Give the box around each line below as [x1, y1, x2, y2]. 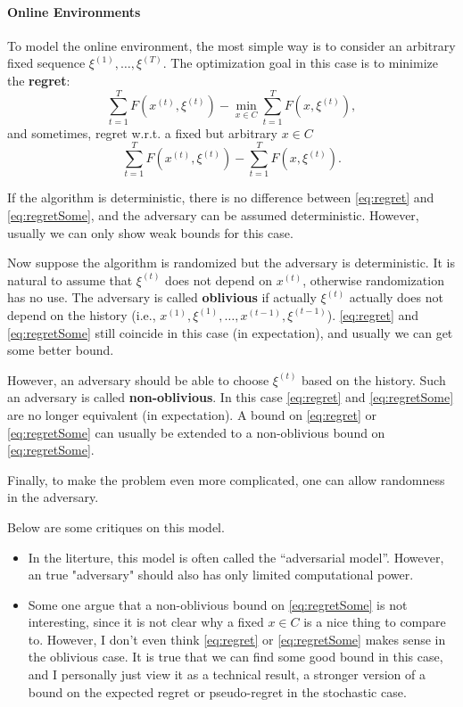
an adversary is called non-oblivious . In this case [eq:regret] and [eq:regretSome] [7, 388, 454, 407]
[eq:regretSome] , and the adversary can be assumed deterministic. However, [7, 206, 419, 225]
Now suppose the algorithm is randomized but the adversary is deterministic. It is [7, 253, 455, 272]
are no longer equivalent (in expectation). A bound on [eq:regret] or [7, 405, 377, 423]
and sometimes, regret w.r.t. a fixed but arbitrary [7, 123, 277, 142]
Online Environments [7, 2, 141, 21]
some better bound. [7, 341, 114, 359]
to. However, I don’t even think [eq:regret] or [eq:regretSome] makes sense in [28, 629, 446, 648]
